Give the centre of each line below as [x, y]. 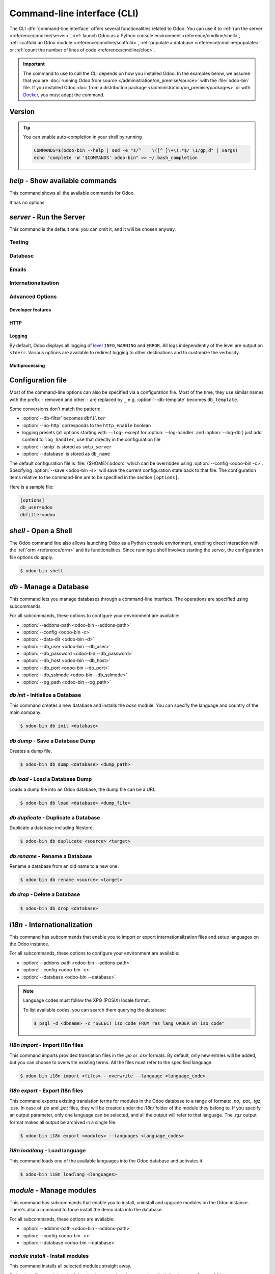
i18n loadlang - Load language [48, 1151]
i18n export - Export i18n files [46, 1091]
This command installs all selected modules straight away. [71, 1266]
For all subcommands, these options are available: [62, 1219]
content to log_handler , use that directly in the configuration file [91, 440]
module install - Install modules [49, 1256]
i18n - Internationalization [51, 925]
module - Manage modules [53, 1190]
